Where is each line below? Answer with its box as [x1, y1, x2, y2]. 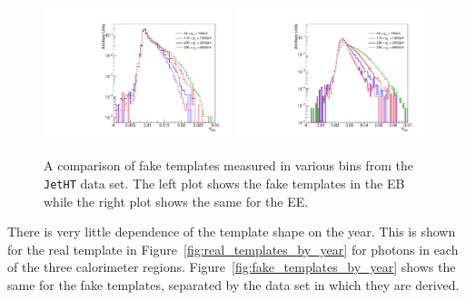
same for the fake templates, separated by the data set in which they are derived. [7, 276, 460, 295]
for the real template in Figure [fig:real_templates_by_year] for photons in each [7, 239, 459, 258]
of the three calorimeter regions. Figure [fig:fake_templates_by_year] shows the [7, 257, 456, 276]
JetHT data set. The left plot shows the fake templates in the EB [44, 174, 405, 192]
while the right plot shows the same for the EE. [44, 191, 309, 210]
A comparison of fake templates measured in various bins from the [44, 156, 413, 175]
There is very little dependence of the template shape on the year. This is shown [7, 222, 456, 241]
